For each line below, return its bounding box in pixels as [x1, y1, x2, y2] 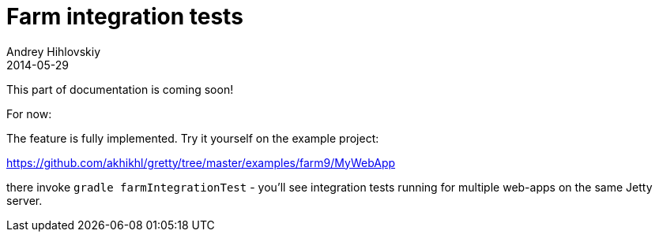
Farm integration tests [6, 3, 243, 30]
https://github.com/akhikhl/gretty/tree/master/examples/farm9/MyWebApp [6, 155, 396, 169]
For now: [6, 106, 52, 121]
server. [6, 193, 43, 207]
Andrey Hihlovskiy [6, 44, 101, 58]
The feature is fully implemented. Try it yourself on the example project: [6, 131, 379, 145]
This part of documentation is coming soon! [6, 82, 234, 96]
